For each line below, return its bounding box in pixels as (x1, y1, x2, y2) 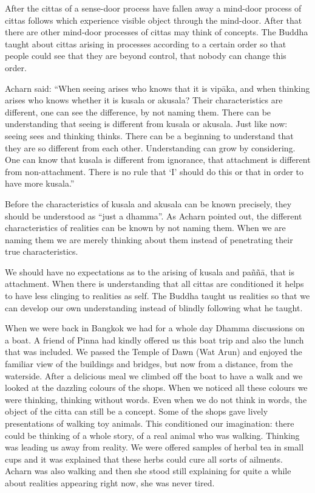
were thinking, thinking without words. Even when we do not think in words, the (5, 393, 307, 405)
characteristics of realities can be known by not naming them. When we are (5, 221, 286, 234)
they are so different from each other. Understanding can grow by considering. (5, 141, 296, 154)
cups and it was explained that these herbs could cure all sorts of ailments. (5, 452, 283, 465)
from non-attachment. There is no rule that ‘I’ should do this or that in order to (5, 165, 304, 178)
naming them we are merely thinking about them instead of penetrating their (5, 233, 293, 246)
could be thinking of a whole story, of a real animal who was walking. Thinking (5, 429, 300, 441)
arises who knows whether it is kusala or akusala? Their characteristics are (5, 94, 283, 106)
